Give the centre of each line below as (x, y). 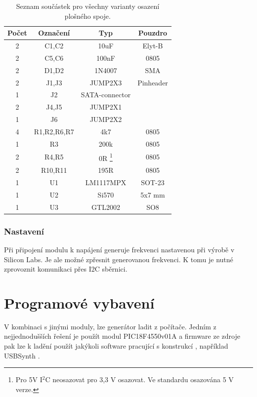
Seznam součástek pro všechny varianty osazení (88, 6)
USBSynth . (22, 355)
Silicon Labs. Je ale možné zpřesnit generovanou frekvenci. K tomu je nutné (119, 259)
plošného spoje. (87, 16)
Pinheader (153, 82)
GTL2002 (106, 207)
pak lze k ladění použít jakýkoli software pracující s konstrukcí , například (116, 346)
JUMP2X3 (106, 82)
